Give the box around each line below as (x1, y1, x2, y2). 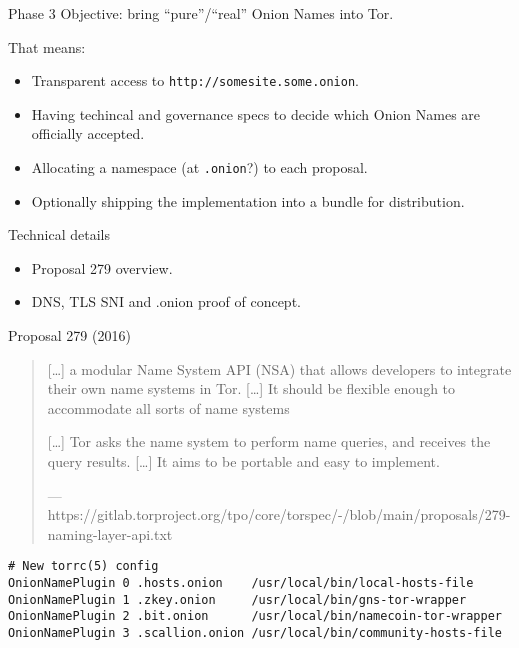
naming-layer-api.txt (47, 523, 173, 544)
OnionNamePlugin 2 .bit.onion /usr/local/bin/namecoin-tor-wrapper (8, 609, 502, 624)
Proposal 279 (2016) (8, 325, 131, 346)
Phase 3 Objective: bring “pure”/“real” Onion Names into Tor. (8, 3, 394, 23)
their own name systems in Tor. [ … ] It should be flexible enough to (47, 378, 456, 399)
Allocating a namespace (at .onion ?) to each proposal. (31, 157, 368, 178)
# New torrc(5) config (8, 559, 159, 574)
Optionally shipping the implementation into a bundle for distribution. (31, 190, 465, 211)
